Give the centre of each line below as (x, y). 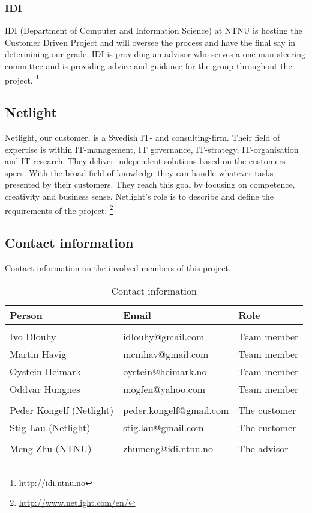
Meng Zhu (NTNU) (51, 448)
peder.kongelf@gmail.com (176, 410)
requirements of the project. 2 (59, 209)
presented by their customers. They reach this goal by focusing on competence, (150, 184)
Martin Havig (38, 354)
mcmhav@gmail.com (166, 354)
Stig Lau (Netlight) (50, 427)
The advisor (263, 448)
